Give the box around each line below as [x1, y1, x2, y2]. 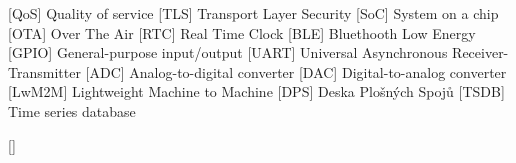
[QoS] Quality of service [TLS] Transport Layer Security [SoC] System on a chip [8, 3, 499, 23]
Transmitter [8, 61, 81, 82]
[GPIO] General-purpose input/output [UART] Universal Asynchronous [8, 42, 448, 63]
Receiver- [452, 42, 509, 63]
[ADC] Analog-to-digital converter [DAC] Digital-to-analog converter [85, 61, 507, 82]
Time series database [8, 100, 136, 121]
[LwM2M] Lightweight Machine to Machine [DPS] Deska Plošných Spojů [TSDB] [8, 81, 505, 102]
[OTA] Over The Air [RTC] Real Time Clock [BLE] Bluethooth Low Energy [8, 22, 476, 43]
